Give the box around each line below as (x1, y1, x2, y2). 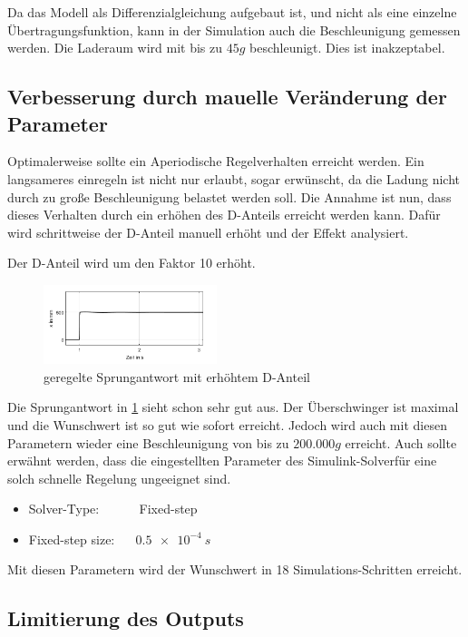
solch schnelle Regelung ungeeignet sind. (7, 468, 231, 487)
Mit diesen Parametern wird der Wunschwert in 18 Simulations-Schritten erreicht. (7, 560, 463, 579)
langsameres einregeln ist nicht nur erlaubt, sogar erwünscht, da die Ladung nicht (7, 169, 460, 188)
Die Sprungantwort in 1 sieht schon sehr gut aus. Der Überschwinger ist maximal (7, 397, 459, 416)
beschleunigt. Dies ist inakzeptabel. (249, 38, 445, 57)
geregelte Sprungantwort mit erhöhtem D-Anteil (44, 367, 310, 386)
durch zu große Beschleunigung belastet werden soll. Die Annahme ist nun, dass (7, 187, 452, 206)
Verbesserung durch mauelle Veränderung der (7, 83, 447, 111)
